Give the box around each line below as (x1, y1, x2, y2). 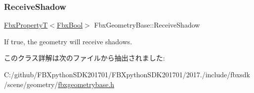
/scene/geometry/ (4, 79, 58, 89)
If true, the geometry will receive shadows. (4, 36, 132, 46)
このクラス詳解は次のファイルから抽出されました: (4, 53, 165, 63)
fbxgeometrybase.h (58, 79, 115, 89)
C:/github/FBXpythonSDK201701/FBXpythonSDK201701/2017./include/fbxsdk (4, 69, 250, 79)
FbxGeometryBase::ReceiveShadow (94, 20, 200, 30)
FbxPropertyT (4, 20, 48, 30)
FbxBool (57, 20, 83, 30)
